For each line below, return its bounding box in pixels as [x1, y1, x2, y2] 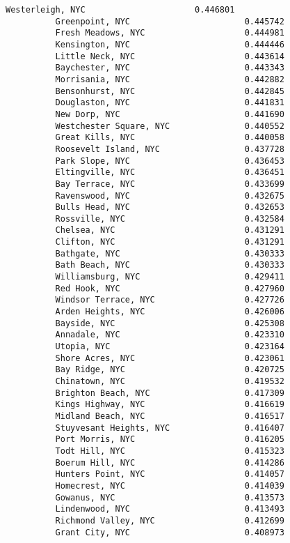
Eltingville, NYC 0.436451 [55, 167, 284, 178]
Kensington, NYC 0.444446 [55, 39, 284, 49]
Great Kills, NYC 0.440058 [55, 132, 284, 143]
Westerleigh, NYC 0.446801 [6, 5, 235, 15]
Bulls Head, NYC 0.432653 [55, 202, 284, 213]
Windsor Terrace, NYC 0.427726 [55, 295, 284, 305]
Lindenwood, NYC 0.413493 [55, 504, 284, 514]
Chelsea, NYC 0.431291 [55, 225, 284, 236]
